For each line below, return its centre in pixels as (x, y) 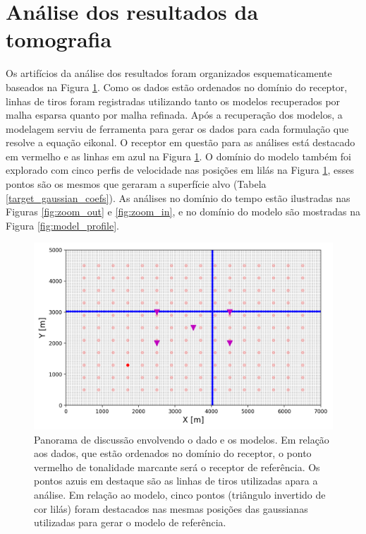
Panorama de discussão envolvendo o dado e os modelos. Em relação (182, 439)
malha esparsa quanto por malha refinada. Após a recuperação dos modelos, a (174, 115)
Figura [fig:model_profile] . (62, 225)
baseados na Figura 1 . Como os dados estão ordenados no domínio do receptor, (177, 87)
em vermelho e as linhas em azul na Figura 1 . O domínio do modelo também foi (179, 156)
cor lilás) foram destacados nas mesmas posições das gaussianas (171, 508)
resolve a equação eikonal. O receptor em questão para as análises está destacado (181, 142)
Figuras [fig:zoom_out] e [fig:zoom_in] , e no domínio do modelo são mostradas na (183, 212)
